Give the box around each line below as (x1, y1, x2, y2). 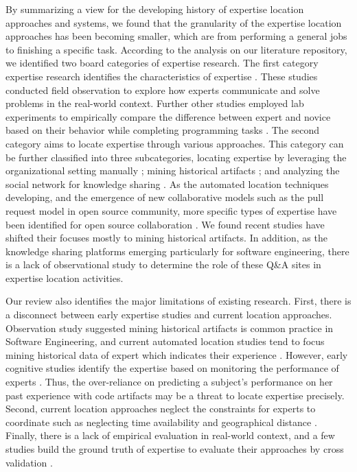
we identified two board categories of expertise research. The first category (5, 56, 319, 70)
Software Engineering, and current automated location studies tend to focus (5, 334, 325, 349)
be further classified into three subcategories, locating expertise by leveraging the (5, 150, 347, 164)
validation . (5, 455, 53, 469)
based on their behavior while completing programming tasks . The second (5, 123, 320, 137)
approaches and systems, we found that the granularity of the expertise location (5, 15, 342, 29)
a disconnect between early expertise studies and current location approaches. (5, 307, 332, 322)
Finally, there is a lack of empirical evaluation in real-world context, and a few (5, 428, 335, 442)
